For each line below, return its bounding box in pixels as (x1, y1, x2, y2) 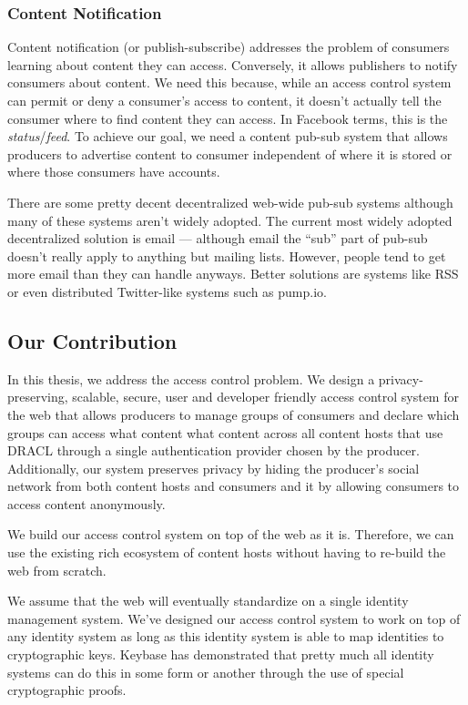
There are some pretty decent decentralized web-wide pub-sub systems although (7, 192, 453, 211)
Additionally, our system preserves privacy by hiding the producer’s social (7, 458, 420, 477)
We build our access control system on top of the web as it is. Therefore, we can (7, 525, 454, 544)
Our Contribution (7, 326, 178, 354)
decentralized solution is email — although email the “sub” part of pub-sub (7, 229, 428, 248)
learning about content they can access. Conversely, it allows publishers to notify (7, 55, 458, 74)
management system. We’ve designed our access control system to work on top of (7, 608, 461, 628)
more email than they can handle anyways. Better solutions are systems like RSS (7, 264, 459, 283)
